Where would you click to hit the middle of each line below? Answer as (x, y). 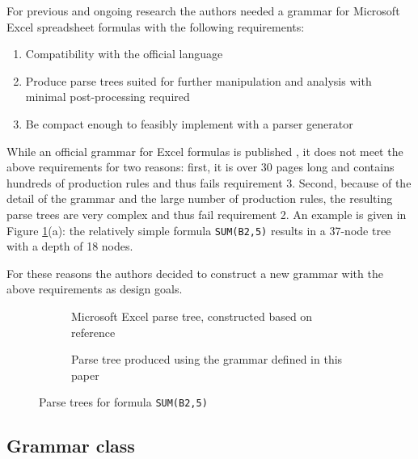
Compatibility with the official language (124, 54)
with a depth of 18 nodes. (70, 246)
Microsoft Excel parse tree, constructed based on (192, 316)
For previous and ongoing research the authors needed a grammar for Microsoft (203, 11)
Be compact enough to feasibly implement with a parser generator (189, 123)
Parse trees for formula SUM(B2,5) (123, 402)
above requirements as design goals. (95, 289)
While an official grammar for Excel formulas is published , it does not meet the (205, 151)
